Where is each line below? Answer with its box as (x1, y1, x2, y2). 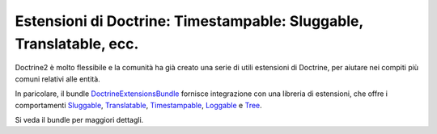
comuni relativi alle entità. (15, 73, 100, 84)
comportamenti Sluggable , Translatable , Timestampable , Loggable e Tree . (15, 100, 262, 110)
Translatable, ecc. (15, 35, 139, 52)
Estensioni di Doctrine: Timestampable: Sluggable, (15, 12, 363, 30)
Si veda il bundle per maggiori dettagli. (15, 115, 144, 124)
